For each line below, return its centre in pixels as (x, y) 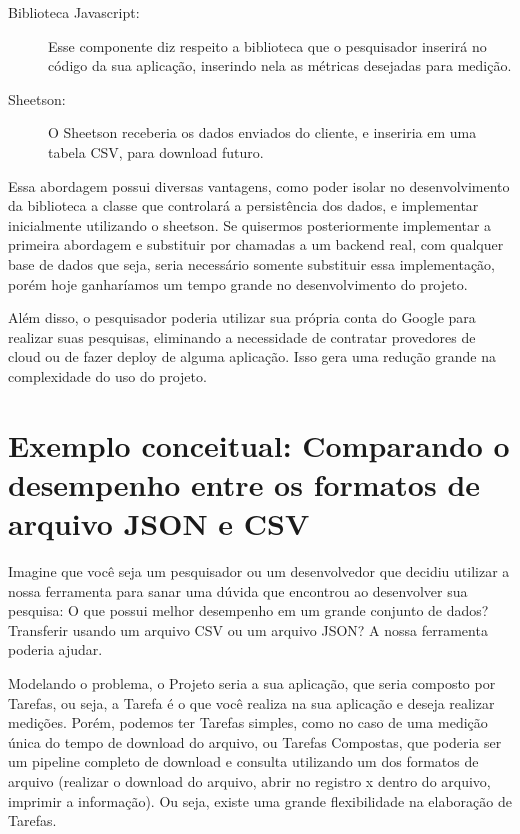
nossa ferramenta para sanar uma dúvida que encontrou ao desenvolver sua (238, 590)
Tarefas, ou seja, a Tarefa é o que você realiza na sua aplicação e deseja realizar (251, 702)
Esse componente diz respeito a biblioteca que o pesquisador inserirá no (267, 45)
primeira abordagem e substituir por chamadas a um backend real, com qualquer (256, 244)
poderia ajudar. (55, 649)
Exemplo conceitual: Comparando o (259, 444)
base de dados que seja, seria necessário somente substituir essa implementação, (251, 263)
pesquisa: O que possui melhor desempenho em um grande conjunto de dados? (248, 610)
